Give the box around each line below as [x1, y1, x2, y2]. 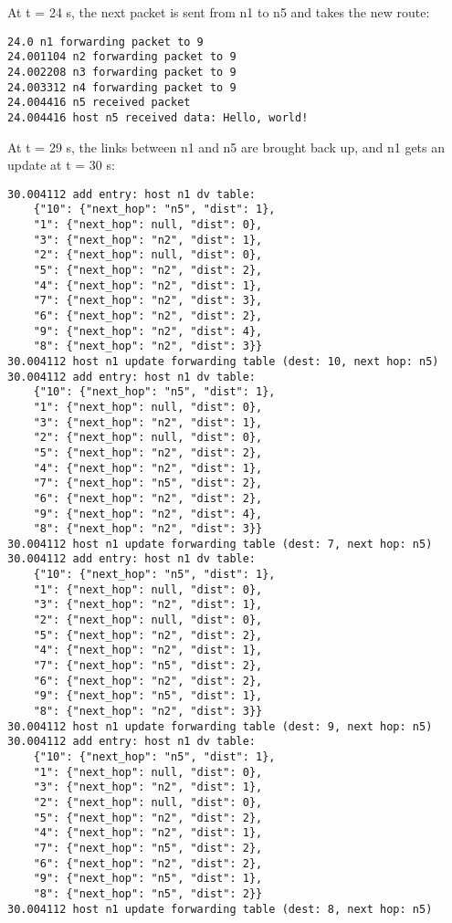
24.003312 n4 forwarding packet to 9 [7, 80, 237, 94]
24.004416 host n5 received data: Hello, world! [7, 110, 309, 124]
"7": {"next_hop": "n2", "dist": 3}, [33, 294, 263, 308]
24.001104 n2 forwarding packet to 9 [7, 50, 237, 64]
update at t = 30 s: [7, 155, 115, 174]
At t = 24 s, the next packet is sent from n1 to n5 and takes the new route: [7, 3, 430, 21]
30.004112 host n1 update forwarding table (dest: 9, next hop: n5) [7, 719, 433, 733]
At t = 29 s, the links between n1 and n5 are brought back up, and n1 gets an [7, 137, 446, 156]
